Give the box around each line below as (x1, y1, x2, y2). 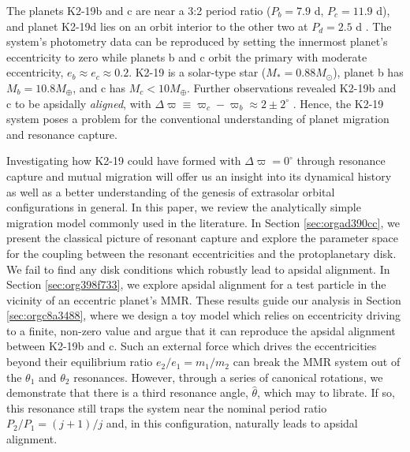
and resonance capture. (6, 125, 117, 142)
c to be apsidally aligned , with (6, 95, 151, 111)
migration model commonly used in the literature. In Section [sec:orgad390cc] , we (6, 214, 400, 230)
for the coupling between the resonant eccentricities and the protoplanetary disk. (6, 245, 397, 261)
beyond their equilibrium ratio (6, 353, 153, 370)
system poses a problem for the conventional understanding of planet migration (6, 110, 389, 127)
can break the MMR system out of (233, 353, 401, 370)
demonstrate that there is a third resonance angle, (6, 384, 248, 401)
